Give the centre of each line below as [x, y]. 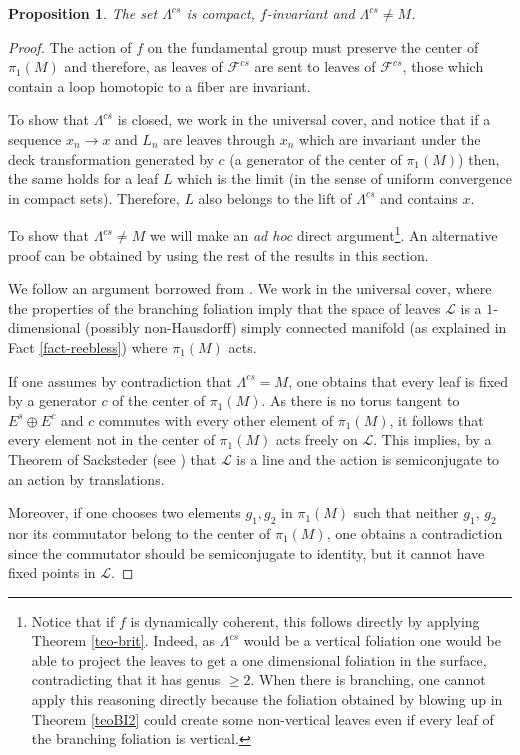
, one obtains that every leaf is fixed [398, 380]
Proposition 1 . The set [83, 13]
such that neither [406, 512]
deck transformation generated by [111, 158]
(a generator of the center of [315, 158]
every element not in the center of [111, 439]
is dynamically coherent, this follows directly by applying [305, 620]
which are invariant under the [390, 138]
